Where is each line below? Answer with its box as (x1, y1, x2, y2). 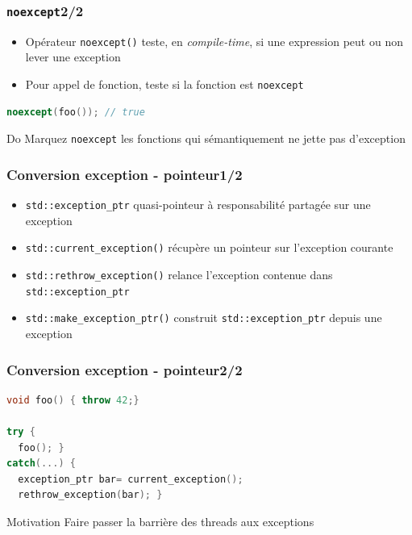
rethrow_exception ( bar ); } (18, 489, 163, 501)
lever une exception (25, 48, 121, 65)
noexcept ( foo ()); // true (6, 106, 145, 118)
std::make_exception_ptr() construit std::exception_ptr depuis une (25, 309, 382, 326)
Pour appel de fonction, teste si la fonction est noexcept (25, 76, 304, 93)
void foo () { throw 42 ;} (6, 394, 139, 406)
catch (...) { (6, 458, 76, 470)
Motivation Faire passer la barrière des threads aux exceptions (6, 513, 314, 529)
